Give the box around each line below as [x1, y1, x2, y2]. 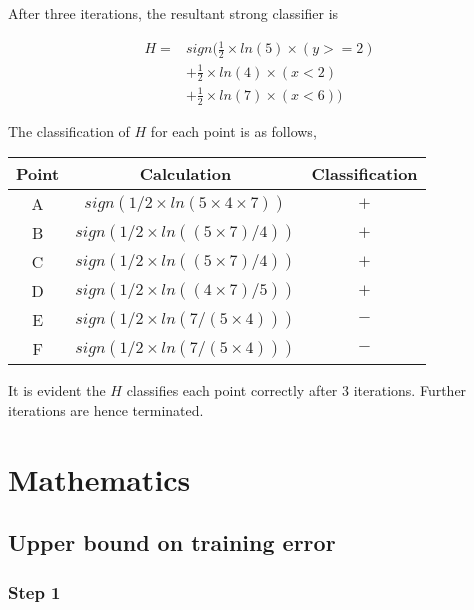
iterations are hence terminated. [8, 399, 204, 420]
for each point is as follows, [150, 120, 317, 141]
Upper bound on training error [8, 527, 336, 558]
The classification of [8, 120, 130, 141]
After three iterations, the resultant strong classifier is [8, 3, 339, 23]
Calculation [139, 162, 232, 186]
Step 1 [8, 579, 61, 604]
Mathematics [8, 458, 191, 499]
